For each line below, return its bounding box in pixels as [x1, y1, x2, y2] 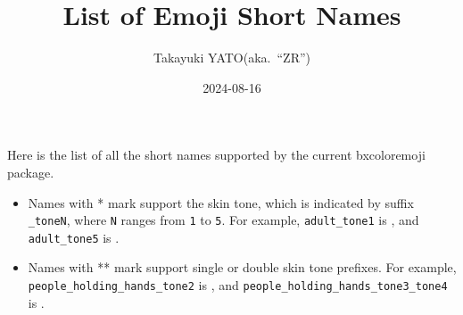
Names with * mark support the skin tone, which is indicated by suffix [28, 193, 414, 211]
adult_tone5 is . [28, 228, 120, 246]
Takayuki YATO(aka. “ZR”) [153, 48, 310, 67]
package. [7, 162, 54, 181]
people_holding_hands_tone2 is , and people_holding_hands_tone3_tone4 [28, 276, 448, 294]
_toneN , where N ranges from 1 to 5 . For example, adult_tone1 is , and [28, 211, 419, 229]
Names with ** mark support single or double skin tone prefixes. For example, [28, 258, 457, 277]
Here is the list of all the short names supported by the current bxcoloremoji [7, 145, 426, 164]
